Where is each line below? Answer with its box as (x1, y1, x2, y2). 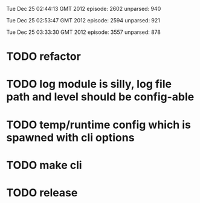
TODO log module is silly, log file (6, 77, 172, 91)
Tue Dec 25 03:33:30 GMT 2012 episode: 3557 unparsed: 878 (6, 28, 161, 36)
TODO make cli (6, 158, 83, 172)
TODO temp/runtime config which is (6, 118, 192, 132)
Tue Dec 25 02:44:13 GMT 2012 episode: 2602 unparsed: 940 (6, 5, 161, 12)
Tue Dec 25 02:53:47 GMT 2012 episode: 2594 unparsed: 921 (6, 17, 160, 24)
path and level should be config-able (6, 90, 195, 104)
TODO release (6, 185, 78, 199)
